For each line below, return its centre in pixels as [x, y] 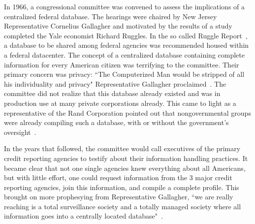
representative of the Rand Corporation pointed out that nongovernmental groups [127, 112]
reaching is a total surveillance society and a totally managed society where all [123, 206]
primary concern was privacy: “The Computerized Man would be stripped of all [124, 74]
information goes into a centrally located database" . [83, 216]
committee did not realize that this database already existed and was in [112, 93]
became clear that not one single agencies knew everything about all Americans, [125, 168]
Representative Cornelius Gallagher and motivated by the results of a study [118, 26]
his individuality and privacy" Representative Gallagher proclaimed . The [115, 83]
